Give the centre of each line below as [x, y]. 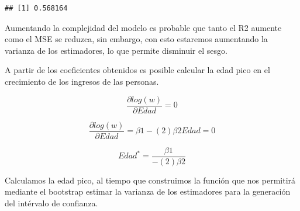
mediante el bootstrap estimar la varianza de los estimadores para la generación [148, 191]
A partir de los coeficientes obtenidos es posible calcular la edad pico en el [137, 70]
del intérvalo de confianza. [51, 203]
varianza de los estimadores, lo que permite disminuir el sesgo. [116, 50]
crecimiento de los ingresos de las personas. [82, 81]
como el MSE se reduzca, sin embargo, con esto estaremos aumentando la [136, 39]
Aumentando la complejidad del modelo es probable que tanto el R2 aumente [143, 27]
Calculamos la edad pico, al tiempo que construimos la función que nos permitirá [150, 180]
